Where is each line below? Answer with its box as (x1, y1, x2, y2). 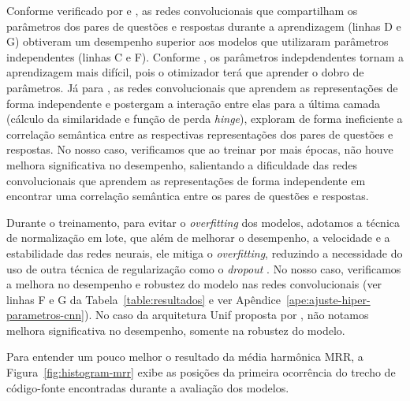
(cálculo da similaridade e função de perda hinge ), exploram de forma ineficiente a (6, 110, 403, 127)
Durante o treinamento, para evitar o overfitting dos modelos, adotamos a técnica (6, 213, 401, 230)
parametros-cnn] (6, 306, 84, 323)
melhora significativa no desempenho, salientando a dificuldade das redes (6, 156, 357, 173)
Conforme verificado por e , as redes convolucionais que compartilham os (6, 2, 358, 18)
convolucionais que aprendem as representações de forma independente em (6, 172, 366, 188)
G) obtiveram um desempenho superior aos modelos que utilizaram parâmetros (6, 33, 389, 50)
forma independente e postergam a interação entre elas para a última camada (6, 95, 380, 111)
